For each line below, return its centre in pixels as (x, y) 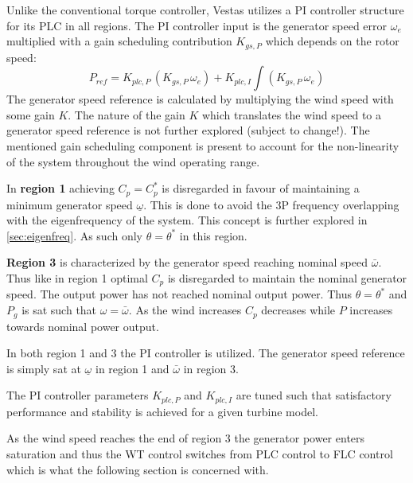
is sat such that (59, 310)
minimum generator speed (70, 204)
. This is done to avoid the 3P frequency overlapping (271, 204)
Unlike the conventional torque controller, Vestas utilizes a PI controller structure (205, 10)
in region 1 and (132, 368)
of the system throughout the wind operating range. (133, 161)
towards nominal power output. (83, 326)
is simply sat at (44, 368)
